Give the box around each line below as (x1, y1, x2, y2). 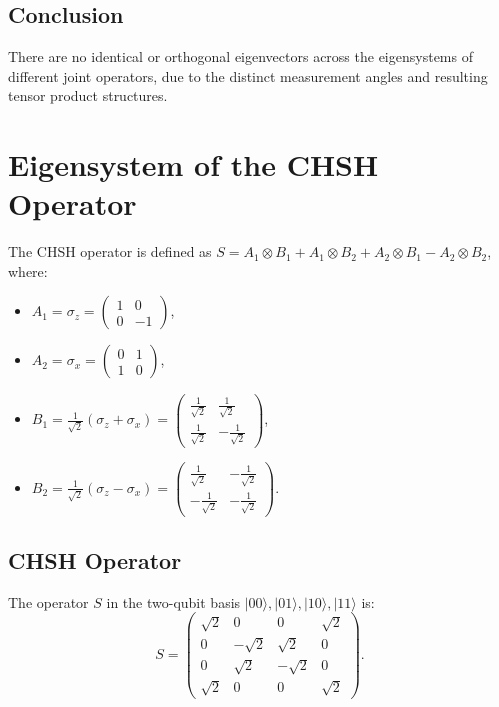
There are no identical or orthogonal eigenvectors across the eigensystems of (8, 46, 473, 67)
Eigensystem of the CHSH (8, 144, 379, 185)
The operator (8, 591, 89, 612)
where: (8, 260, 48, 281)
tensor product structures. (8, 85, 168, 106)
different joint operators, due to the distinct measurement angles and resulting (8, 65, 488, 86)
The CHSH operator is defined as (8, 241, 212, 262)
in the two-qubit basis (106, 591, 241, 612)
